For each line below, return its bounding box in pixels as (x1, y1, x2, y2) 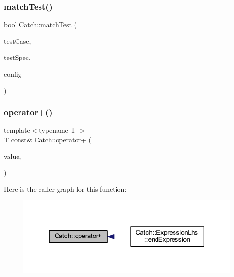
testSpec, (4, 52, 31, 62)
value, (4, 151, 21, 161)
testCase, (4, 36, 31, 46)
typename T (39, 125, 76, 135)
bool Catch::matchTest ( (4, 20, 77, 30)
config (4, 69, 21, 79)
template (4, 125, 30, 135)
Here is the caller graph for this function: (4, 183, 127, 194)
